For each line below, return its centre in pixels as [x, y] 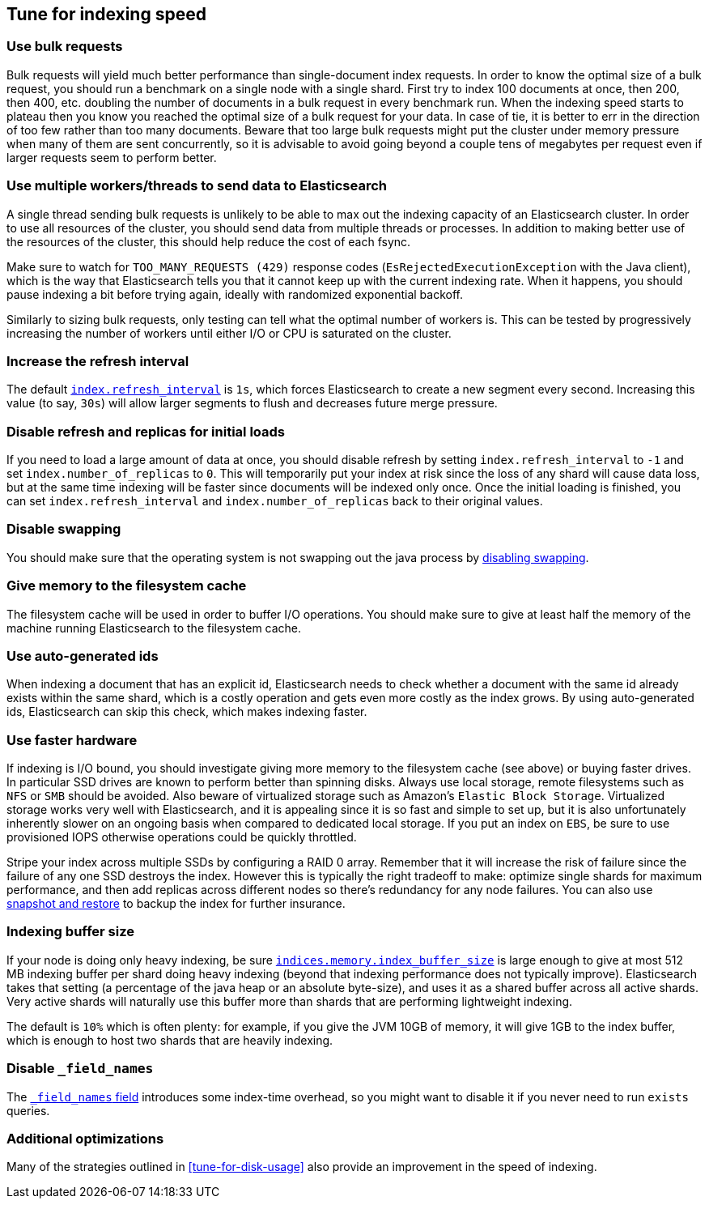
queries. [28, 1110]
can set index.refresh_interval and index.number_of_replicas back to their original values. [275, 501]
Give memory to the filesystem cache [127, 586]
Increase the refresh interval [98, 361]
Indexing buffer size [70, 932]
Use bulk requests [65, 47]
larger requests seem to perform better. [112, 157]
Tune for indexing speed [106, 14]
